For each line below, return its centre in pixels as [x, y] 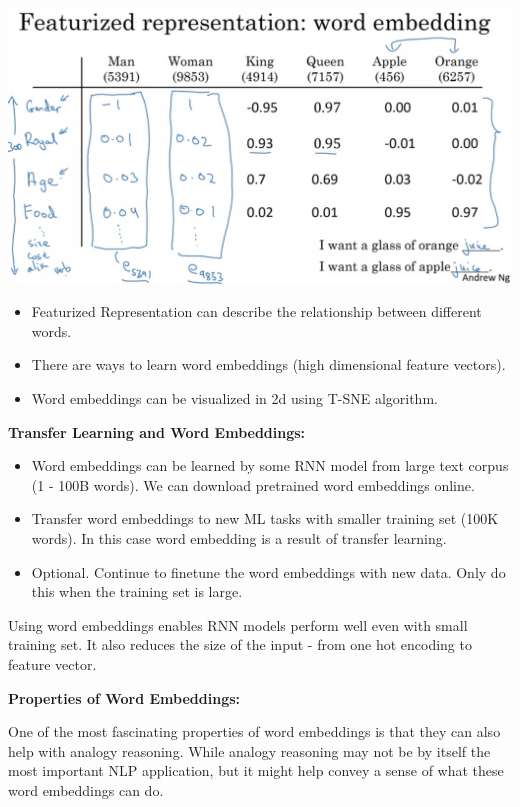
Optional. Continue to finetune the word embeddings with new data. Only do [268, 571]
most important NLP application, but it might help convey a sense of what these [256, 770]
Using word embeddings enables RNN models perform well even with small [238, 624]
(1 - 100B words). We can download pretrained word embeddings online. [253, 484]
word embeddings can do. [86, 789]
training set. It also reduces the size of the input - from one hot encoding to [240, 644]
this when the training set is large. [137, 591]
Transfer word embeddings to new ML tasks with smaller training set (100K [265, 518]
